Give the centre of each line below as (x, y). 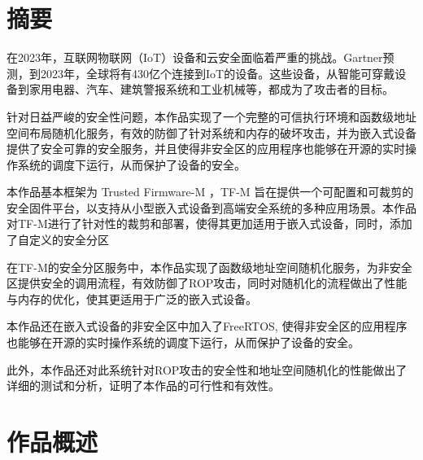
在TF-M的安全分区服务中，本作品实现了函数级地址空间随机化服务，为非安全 (209, 267)
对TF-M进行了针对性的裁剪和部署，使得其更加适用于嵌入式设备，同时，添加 (209, 223)
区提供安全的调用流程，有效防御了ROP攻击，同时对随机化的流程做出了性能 (207, 283)
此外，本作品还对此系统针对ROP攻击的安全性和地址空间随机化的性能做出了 (207, 369)
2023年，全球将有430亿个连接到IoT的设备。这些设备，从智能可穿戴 (218, 73)
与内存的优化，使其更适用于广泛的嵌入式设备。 (132, 298)
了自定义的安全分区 (58, 240)
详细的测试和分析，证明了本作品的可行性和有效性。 (143, 386)
